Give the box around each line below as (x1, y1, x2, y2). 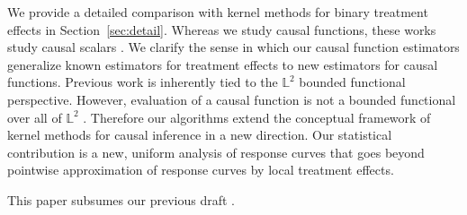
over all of (7, 107, 62, 126)
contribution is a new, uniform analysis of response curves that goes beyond (7, 142, 425, 161)
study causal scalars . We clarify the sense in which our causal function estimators (7, 38, 460, 56)
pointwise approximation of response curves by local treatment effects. (7, 160, 394, 179)
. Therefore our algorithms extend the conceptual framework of (83, 107, 431, 126)
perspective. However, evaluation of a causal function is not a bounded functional (7, 90, 456, 108)
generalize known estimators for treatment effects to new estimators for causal (7, 55, 438, 73)
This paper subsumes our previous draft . (7, 190, 235, 209)
